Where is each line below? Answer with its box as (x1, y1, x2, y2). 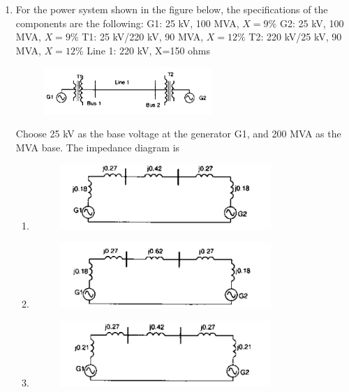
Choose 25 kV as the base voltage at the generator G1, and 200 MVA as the (15, 126, 341, 141)
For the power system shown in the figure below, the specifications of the (15, 2, 328, 16)
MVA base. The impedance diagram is (15, 140, 180, 154)
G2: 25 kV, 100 (279, 15, 344, 30)
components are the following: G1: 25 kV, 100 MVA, (15, 15, 239, 30)
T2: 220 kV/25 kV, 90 (248, 29, 342, 44)
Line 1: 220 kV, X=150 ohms (87, 43, 211, 57)
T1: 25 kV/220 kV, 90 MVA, (82, 29, 204, 44)
